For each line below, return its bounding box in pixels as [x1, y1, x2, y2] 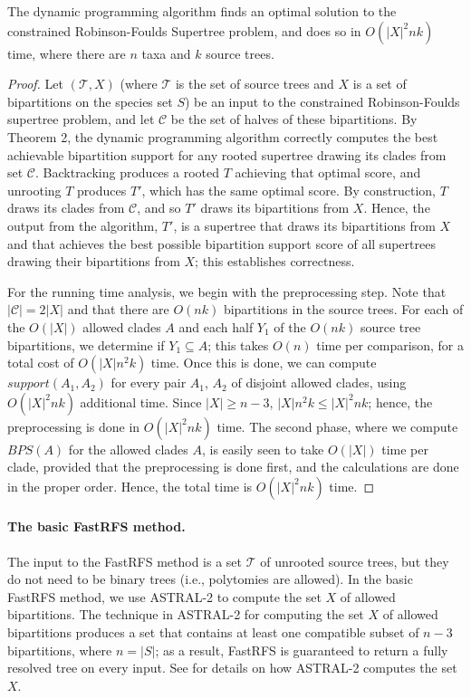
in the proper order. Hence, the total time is [7, 476, 253, 495]
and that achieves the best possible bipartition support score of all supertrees [7, 234, 436, 253]
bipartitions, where [7, 640, 112, 659]
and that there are [67, 300, 169, 319]
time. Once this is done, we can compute [150, 353, 377, 372]
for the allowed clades [68, 439, 188, 458]
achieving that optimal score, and [235, 163, 421, 182]
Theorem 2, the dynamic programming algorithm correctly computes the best [7, 127, 438, 146]
